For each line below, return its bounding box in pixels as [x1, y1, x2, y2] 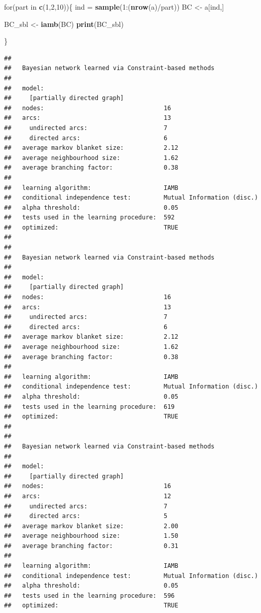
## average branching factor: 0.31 [4, 542, 178, 550]
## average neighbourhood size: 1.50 [4, 532, 178, 540]
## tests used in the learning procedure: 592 [4, 214, 175, 221]
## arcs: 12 [4, 492, 171, 500]
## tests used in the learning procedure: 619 [4, 403, 175, 410]
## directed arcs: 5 [4, 512, 168, 520]
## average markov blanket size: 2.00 [4, 522, 178, 530]
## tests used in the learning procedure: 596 [4, 592, 175, 599]
